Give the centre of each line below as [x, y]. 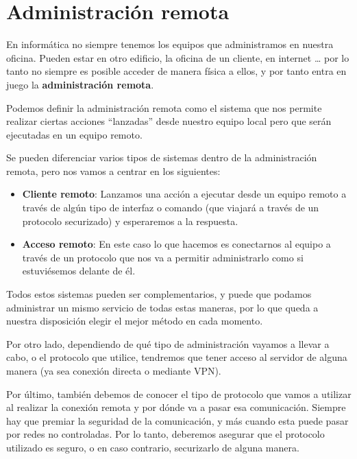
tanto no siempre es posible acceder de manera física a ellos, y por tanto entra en [176, 71]
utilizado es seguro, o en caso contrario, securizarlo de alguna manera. [153, 447]
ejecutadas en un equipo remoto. [74, 134]
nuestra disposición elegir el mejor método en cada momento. [135, 321]
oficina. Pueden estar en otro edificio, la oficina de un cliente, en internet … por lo [178, 57]
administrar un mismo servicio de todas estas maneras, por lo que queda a [162, 307]
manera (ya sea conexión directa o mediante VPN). [114, 370]
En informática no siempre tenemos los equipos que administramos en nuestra [170, 44]
